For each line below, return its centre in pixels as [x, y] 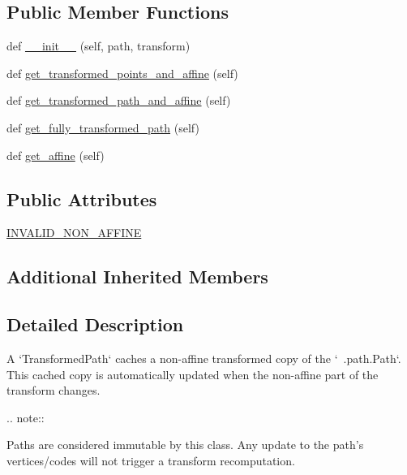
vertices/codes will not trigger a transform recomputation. [151, 460]
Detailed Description [95, 324]
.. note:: [26, 417]
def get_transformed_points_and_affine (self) [122, 73]
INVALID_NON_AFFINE [74, 233]
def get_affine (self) [56, 155]
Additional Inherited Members [137, 276]
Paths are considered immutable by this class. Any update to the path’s [185, 445]
